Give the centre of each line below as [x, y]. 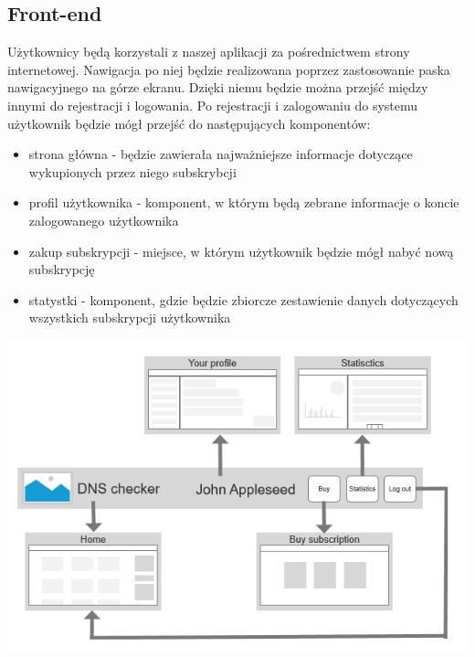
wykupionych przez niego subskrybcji [132, 171]
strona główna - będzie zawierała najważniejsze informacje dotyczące [221, 154]
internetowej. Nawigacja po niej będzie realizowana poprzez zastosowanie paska [229, 69]
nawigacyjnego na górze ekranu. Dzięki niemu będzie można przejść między [218, 87]
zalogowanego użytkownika [104, 220]
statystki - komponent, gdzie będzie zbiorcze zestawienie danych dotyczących [243, 299]
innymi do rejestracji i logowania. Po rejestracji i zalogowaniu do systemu [213, 105]
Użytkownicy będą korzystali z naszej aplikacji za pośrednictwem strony [209, 52]
